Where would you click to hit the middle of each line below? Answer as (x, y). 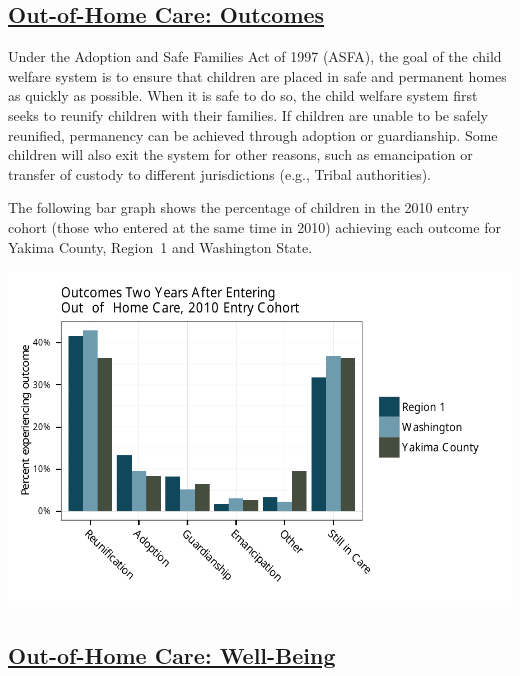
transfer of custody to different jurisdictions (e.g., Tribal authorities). (220, 173)
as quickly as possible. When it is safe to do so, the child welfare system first (243, 95)
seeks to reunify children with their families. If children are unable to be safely (248, 114)
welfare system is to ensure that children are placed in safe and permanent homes (257, 75)
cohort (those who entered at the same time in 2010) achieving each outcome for (254, 226)
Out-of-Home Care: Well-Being (172, 655)
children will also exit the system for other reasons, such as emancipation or (240, 154)
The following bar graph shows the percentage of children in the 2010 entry (239, 207)
